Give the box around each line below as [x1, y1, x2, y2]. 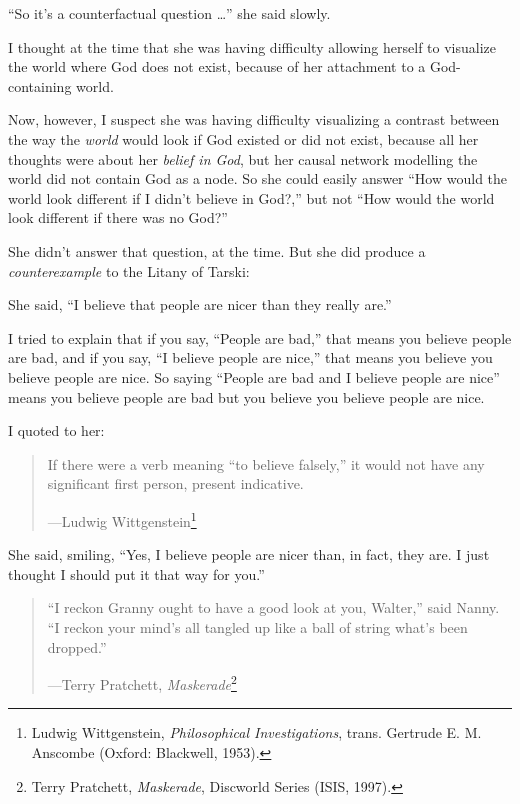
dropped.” [47, 636, 107, 657]
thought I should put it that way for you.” [8, 563, 265, 584]
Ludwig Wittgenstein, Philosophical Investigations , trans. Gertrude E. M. [31, 722, 482, 743]
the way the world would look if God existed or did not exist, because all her [8, 128, 479, 149]
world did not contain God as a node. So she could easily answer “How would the [8, 168, 508, 189]
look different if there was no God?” [8, 207, 228, 228]
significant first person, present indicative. [47, 473, 304, 494]
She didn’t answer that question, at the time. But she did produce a [8, 240, 426, 261]
